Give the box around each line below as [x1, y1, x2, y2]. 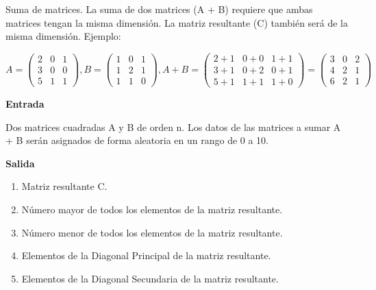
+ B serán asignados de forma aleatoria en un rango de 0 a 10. [5, 133, 269, 147]
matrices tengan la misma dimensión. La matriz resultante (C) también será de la [5, 15, 349, 29]
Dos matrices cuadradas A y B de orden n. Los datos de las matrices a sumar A [5, 119, 341, 134]
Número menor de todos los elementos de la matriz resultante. [21, 225, 283, 239]
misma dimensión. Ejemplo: [5, 29, 121, 43]
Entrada [5, 96, 45, 110]
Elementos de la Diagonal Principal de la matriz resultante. [21, 248, 271, 263]
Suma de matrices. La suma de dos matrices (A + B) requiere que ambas [5, 2, 313, 16]
